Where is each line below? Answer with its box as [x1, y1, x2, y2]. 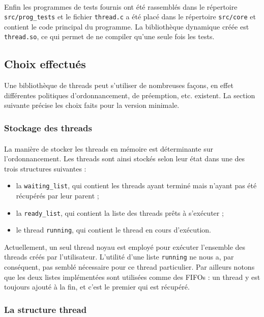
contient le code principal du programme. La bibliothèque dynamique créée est [4, 21, 249, 32]
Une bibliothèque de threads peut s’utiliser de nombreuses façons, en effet [4, 80, 233, 91]
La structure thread [4, 303, 87, 315]
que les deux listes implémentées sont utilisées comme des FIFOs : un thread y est [4, 271, 260, 282]
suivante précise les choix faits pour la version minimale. [4, 100, 180, 110]
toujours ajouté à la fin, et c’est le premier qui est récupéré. [4, 281, 190, 292]
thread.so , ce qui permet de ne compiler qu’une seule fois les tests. [4, 31, 215, 42]
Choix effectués [4, 56, 86, 72]
